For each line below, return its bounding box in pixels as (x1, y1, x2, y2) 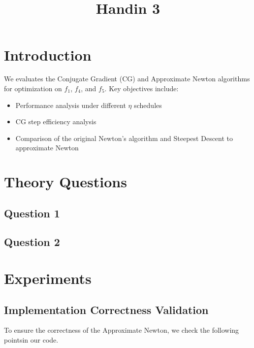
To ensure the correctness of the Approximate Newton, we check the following (4, 325, 239, 335)
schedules (134, 100, 162, 110)
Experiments (4, 268, 92, 288)
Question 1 (4, 205, 60, 220)
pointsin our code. (4, 334, 59, 345)
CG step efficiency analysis (15, 116, 96, 127)
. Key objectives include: (104, 83, 179, 93)
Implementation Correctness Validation (4, 302, 209, 317)
